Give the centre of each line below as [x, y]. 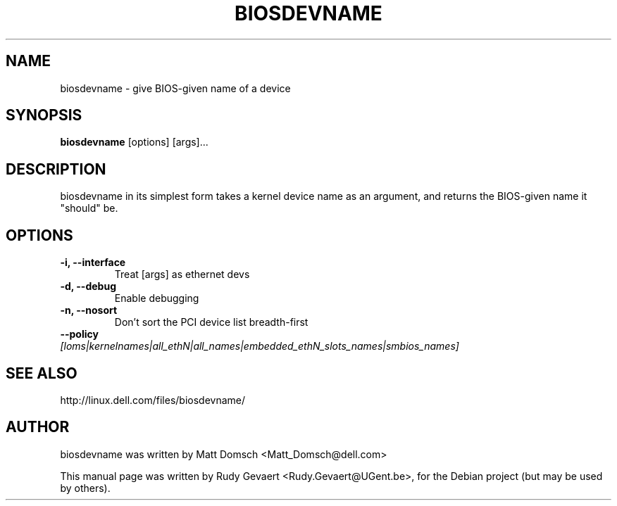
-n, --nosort [89, 310]
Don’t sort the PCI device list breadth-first [211, 322]
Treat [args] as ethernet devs [182, 274]
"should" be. [89, 208]
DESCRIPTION [56, 169]
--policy [79, 334]
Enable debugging [157, 298]
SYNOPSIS [44, 115]
